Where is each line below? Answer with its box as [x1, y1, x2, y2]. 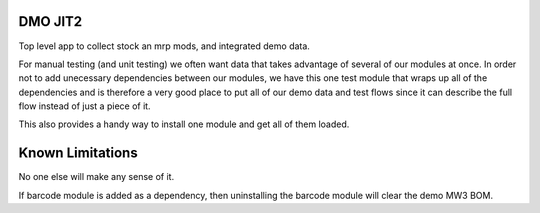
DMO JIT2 [18, 13, 83, 30]
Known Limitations [18, 145, 139, 162]
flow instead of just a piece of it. [18, 100, 151, 112]
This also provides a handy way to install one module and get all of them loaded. [18, 118, 350, 130]
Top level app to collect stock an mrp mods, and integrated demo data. [18, 40, 310, 52]
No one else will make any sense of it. [18, 171, 175, 183]
